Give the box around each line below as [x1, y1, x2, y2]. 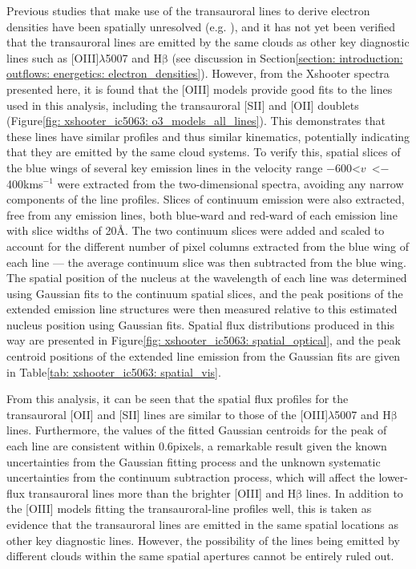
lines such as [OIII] [6, 49, 99, 66]
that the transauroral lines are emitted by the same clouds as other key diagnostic [6, 34, 410, 50]
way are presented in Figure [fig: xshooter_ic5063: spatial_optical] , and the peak [6, 332, 401, 349]
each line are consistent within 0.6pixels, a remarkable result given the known [6, 438, 387, 454]
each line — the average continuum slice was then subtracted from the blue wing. [6, 253, 406, 270]
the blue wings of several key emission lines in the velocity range [6, 159, 323, 176]
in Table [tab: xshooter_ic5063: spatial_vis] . [6, 363, 221, 380]
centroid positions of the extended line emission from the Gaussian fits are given [6, 348, 401, 365]
